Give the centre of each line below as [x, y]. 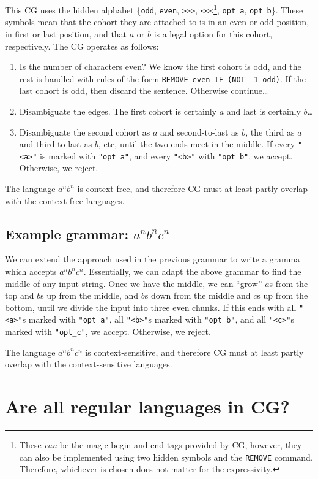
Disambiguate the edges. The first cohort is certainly [118, 111]
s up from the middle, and [90, 295]
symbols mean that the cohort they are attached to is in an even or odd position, [157, 22]
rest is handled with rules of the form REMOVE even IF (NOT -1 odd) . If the [162, 78]
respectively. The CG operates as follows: [82, 46]
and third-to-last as [56, 144]
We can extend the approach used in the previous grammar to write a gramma [153, 259]
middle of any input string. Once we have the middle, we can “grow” [134, 283]
